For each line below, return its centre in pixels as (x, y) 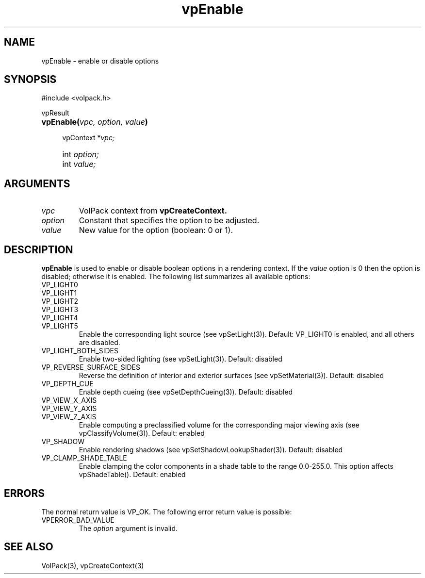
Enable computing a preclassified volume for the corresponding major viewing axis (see (219, 425)
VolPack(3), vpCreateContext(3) (93, 565)
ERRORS (25, 493)
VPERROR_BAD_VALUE (78, 520)
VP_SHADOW (63, 442)
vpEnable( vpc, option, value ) (95, 122)
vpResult (55, 113)
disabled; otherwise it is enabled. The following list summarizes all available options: (176, 277)
